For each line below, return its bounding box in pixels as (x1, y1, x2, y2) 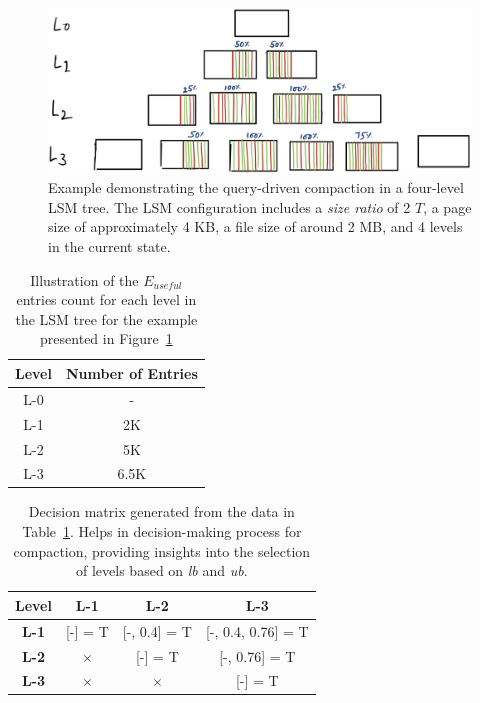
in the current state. (48, 236, 171, 256)
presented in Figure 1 (40, 328, 173, 349)
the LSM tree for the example (15, 308, 198, 329)
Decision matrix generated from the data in (28, 501, 295, 522)
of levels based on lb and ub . (76, 560, 248, 581)
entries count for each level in (16, 289, 197, 310)
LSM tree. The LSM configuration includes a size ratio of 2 (48, 196, 411, 217)
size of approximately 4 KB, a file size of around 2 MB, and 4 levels (48, 216, 463, 237)
